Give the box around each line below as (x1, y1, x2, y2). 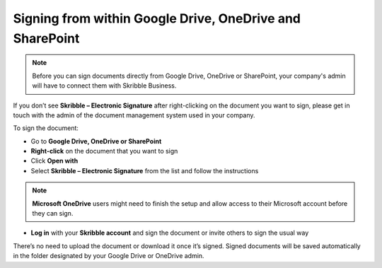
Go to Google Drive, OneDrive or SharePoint (30, 136, 162, 145)
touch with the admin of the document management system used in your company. (13, 110, 255, 120)
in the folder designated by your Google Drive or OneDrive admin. (13, 252, 204, 260)
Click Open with (30, 156, 79, 165)
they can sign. (32, 209, 74, 218)
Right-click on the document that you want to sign (30, 147, 178, 156)
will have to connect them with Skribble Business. (32, 81, 177, 90)
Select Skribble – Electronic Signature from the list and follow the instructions (30, 166, 259, 175)
